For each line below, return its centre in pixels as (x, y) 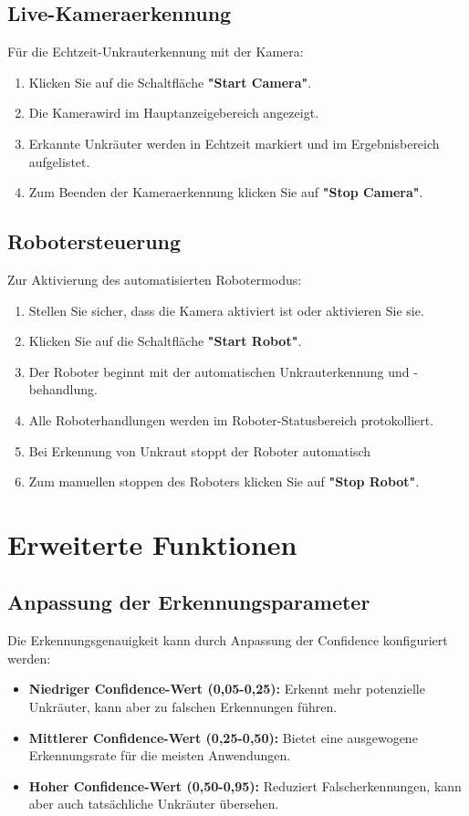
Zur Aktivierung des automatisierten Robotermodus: (155, 279)
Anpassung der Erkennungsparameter (189, 602)
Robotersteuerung (94, 241)
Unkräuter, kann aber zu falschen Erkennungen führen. (183, 707)
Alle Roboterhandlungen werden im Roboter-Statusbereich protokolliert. (231, 419)
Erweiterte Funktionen (152, 544)
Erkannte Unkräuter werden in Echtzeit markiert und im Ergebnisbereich (234, 143)
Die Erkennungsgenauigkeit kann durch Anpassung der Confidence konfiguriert (228, 640)
